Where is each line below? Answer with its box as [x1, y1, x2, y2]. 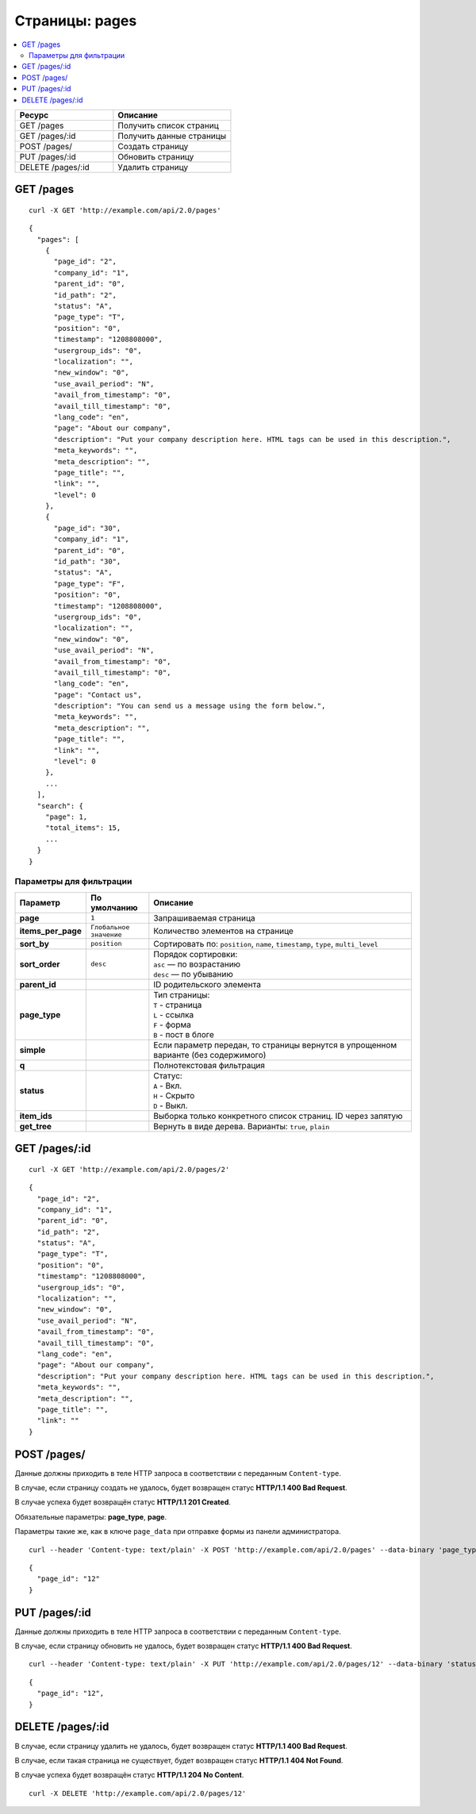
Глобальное [90, 923, 130, 932]
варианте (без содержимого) [153, 1049, 267, 1060]
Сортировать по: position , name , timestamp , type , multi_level [153, 938, 378, 949]
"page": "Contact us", [53, 690, 142, 699]
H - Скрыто [153, 1090, 195, 1101]
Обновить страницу [117, 151, 194, 162]
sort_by [19, 938, 49, 949]
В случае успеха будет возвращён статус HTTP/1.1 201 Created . [14, 1497, 232, 1507]
